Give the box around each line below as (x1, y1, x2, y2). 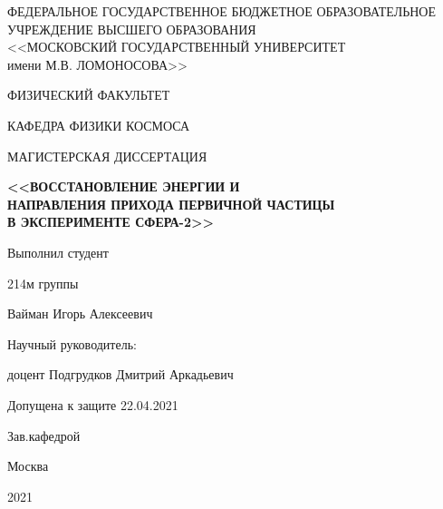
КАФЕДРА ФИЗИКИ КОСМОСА (7, 115, 189, 134)
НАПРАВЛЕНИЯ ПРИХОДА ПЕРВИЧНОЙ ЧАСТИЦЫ (7, 194, 335, 213)
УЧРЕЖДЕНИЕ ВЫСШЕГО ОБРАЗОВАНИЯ (7, 19, 256, 38)
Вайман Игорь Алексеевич (7, 304, 153, 323)
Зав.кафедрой (7, 426, 81, 445)
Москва (7, 456, 49, 475)
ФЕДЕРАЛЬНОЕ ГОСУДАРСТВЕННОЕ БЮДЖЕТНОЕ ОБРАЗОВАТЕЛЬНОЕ (7, 2, 437, 20)
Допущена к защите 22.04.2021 (7, 395, 178, 414)
